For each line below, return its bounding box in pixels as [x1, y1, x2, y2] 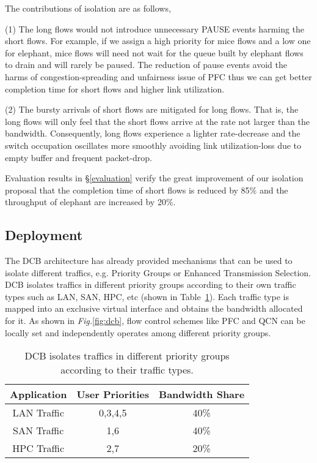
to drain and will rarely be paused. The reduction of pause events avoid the [5, 58, 288, 71]
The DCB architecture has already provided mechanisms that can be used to [5, 254, 293, 267]
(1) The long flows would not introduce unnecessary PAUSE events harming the [5, 22, 305, 35]
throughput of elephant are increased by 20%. [5, 195, 176, 208]
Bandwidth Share [159, 387, 245, 402]
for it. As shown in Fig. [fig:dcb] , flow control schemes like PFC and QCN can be [5, 314, 305, 327]
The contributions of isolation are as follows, [5, 2, 171, 14]
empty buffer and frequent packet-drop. [5, 151, 152, 164]
